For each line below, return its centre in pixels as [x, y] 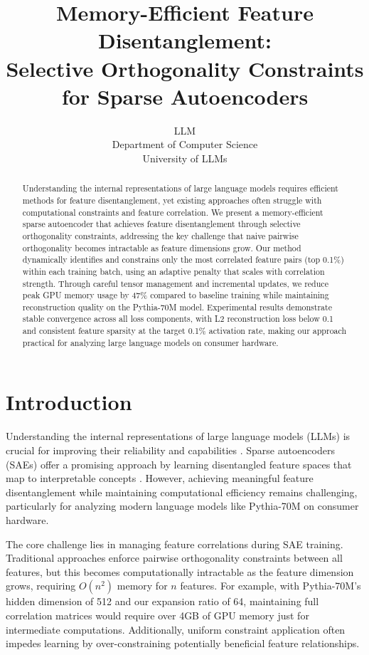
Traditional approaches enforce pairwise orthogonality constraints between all [174, 558]
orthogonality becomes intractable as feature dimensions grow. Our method [162, 247]
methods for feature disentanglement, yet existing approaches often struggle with [172, 200]
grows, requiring [41, 586]
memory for [142, 586]
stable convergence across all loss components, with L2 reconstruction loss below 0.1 [178, 319]
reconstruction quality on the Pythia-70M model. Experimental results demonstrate [177, 306]
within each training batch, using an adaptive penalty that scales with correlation [173, 271]
